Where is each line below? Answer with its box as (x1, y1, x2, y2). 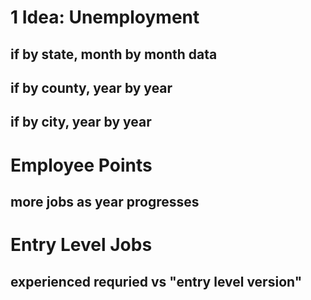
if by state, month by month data (10, 46, 218, 63)
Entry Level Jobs (10, 234, 153, 256)
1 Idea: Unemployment (10, 6, 200, 29)
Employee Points (10, 154, 153, 176)
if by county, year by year (10, 79, 173, 96)
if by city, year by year (10, 114, 152, 131)
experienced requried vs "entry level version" (10, 273, 303, 290)
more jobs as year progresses (10, 193, 200, 210)
